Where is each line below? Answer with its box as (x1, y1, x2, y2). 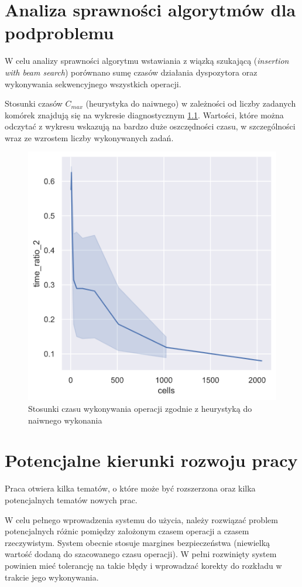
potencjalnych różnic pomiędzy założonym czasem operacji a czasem (5, 525, 249, 537)
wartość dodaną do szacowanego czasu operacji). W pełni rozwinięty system (5, 548, 277, 560)
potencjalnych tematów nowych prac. (5, 493, 138, 506)
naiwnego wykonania (28, 414, 102, 426)
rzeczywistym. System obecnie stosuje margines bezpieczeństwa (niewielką (5, 536, 270, 548)
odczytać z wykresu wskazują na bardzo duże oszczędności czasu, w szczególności (5, 120, 296, 132)
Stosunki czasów (5, 97, 63, 110)
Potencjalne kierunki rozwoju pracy (5, 448, 298, 472)
